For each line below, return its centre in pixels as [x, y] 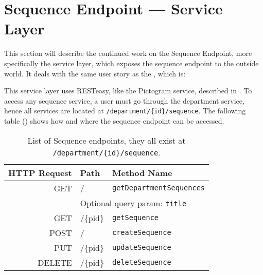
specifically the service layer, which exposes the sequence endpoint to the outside [131, 63]
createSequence [142, 233]
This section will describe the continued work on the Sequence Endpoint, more [128, 53]
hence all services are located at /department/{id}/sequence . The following [125, 111]
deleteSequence [142, 262]
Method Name [142, 172]
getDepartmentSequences [159, 188]
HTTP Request [40, 172]
